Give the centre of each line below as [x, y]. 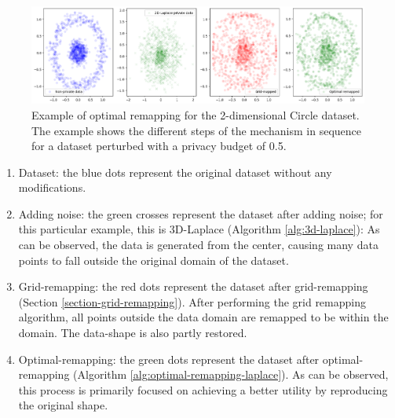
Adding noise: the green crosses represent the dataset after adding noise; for [201, 213]
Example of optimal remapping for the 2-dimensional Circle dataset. [196, 114]
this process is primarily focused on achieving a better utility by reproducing [203, 389]
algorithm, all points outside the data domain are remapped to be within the [203, 317]
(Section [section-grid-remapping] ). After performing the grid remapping [192, 301]
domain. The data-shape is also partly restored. [133, 333]
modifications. [52, 187]
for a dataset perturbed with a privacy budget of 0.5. [159, 146]
